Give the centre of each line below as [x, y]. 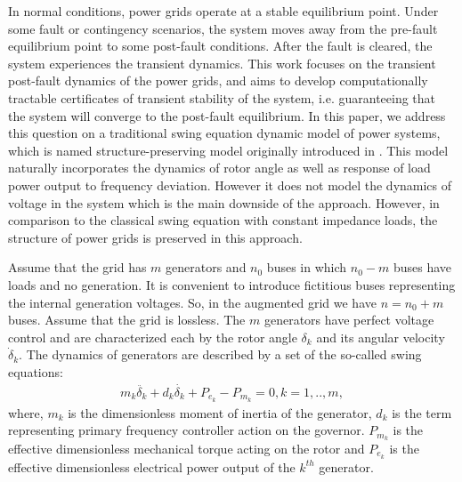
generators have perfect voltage [349, 320]
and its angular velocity [381, 337]
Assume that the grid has [77, 267]
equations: [36, 371]
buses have [422, 267]
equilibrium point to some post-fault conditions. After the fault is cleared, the [220, 46]
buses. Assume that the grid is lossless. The [127, 320]
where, [26, 412]
